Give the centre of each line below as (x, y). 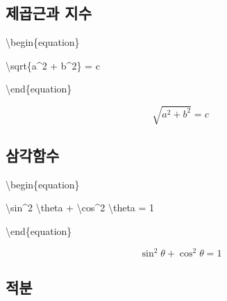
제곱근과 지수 (49, 13)
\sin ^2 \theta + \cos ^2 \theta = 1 (80, 208)
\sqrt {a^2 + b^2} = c (53, 65)
